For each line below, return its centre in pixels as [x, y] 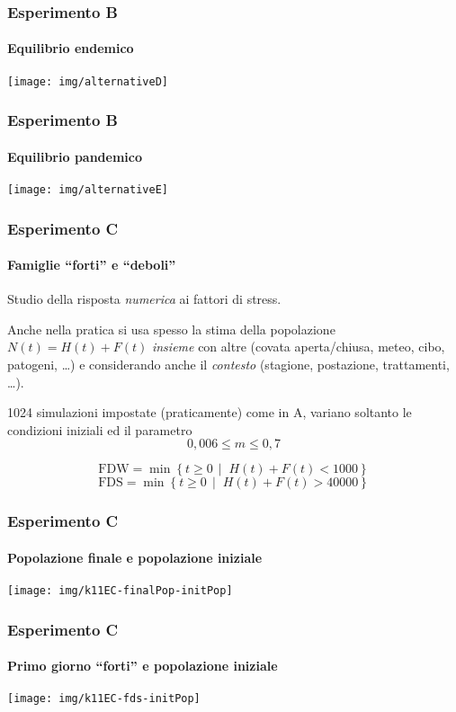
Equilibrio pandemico [75, 156]
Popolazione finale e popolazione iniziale [135, 557]
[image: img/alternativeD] [88, 81]
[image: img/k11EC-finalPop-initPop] [120, 591]
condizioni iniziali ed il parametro [100, 429]
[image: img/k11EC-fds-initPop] [104, 699]
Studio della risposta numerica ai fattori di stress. [144, 299]
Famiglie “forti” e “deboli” [92, 265]
